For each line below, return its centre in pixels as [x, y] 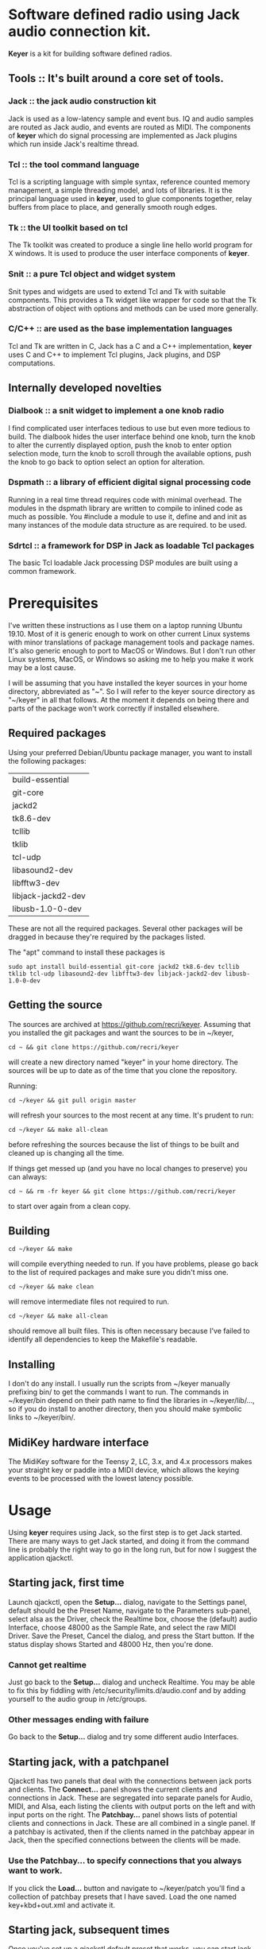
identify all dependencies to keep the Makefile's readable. [103, 1339]
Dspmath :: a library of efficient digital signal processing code [130, 482]
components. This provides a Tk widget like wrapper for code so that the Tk [132, 300]
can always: [28, 1176]
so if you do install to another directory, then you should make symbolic [125, 1409]
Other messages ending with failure [79, 1720]
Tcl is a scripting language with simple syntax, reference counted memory [129, 181]
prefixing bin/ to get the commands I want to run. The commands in [118, 1392]
